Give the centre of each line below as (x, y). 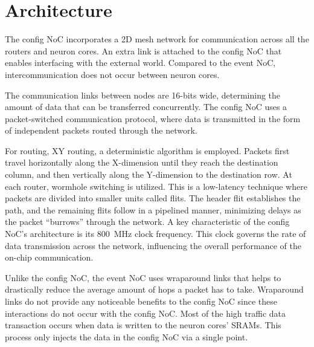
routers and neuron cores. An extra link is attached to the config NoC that (143, 50)
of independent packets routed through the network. (101, 130)
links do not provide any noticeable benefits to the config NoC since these (141, 301)
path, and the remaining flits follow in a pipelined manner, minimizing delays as (153, 209)
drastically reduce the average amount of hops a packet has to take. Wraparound (154, 289)
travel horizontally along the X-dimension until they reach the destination (142, 162)
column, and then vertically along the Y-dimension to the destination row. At (149, 174)
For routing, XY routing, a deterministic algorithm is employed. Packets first (147, 150)
